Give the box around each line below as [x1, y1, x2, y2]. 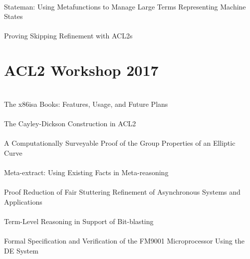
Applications [4, 196, 42, 207]
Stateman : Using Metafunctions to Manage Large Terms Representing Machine [4, 1, 246, 11]
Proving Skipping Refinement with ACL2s [4, 30, 133, 41]
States [4, 11, 23, 21]
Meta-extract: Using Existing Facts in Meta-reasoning [4, 167, 169, 177]
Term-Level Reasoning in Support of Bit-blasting [4, 216, 154, 226]
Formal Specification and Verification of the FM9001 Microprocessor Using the [4, 236, 245, 246]
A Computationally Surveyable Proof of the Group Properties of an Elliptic [4, 138, 236, 148]
